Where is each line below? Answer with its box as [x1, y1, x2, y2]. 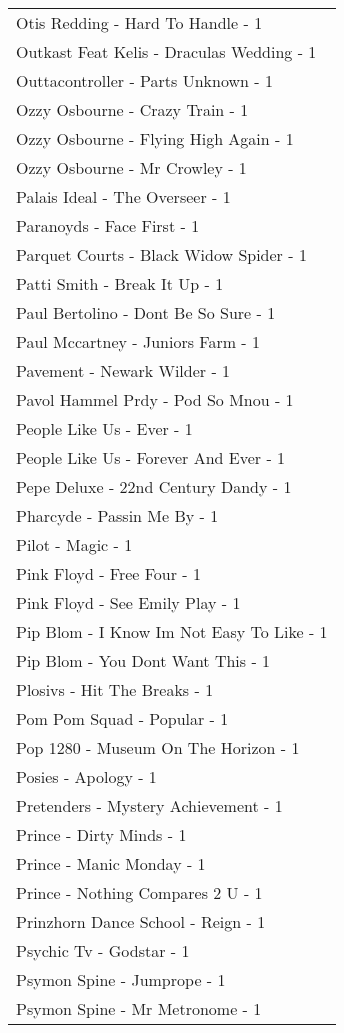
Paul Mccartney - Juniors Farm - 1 [16, 330, 261, 353]
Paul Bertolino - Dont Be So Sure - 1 [16, 301, 276, 324]
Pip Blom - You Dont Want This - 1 [16, 649, 271, 672]
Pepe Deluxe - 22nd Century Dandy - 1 [16, 475, 292, 498]
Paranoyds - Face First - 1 [16, 214, 200, 237]
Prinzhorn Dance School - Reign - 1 [16, 910, 266, 933]
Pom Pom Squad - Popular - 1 [16, 707, 229, 730]
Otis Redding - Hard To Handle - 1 [16, 11, 263, 34]
